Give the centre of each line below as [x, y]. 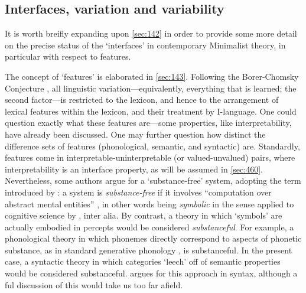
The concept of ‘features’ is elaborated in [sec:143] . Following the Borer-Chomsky [152, 76]
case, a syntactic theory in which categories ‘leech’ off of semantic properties [143, 261]
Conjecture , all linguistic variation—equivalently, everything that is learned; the [151, 88]
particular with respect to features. [68, 56]
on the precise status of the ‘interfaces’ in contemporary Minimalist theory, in [145, 45]
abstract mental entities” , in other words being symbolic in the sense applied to [149, 204]
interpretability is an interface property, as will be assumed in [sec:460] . [134, 169]
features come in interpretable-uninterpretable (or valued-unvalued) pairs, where [150, 157]
